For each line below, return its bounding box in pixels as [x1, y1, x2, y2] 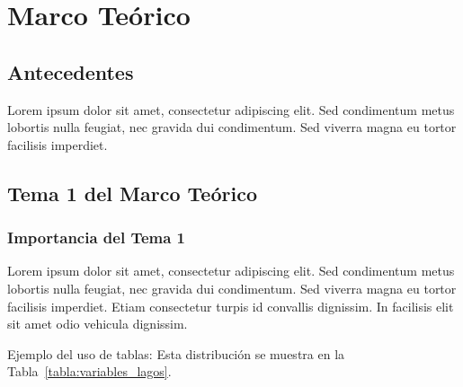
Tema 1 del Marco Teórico [7, 179, 257, 207]
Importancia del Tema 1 [7, 226, 186, 249]
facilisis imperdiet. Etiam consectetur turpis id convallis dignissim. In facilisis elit [7, 296, 454, 315]
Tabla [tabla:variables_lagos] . [7, 362, 172, 381]
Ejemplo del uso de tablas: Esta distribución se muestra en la [7, 344, 345, 363]
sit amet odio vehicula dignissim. [7, 314, 188, 333]
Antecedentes [7, 57, 134, 85]
